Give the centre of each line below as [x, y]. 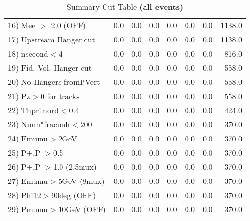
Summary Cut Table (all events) [125, 7]
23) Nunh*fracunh [39, 124]
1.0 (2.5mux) [75, 167]
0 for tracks [60, 96]
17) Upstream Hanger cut [52, 39]
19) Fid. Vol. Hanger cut [50, 68]
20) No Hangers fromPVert [54, 82]
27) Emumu [28, 181]
